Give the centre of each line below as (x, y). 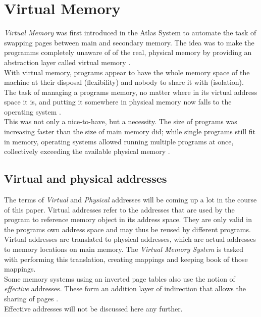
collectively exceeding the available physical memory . (87, 151)
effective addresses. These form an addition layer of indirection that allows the (125, 288)
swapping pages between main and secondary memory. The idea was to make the (129, 42)
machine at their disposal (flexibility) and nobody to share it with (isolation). (124, 82)
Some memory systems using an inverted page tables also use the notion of (120, 278)
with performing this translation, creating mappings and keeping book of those (126, 259)
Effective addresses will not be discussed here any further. (93, 308)
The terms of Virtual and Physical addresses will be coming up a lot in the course (130, 200)
